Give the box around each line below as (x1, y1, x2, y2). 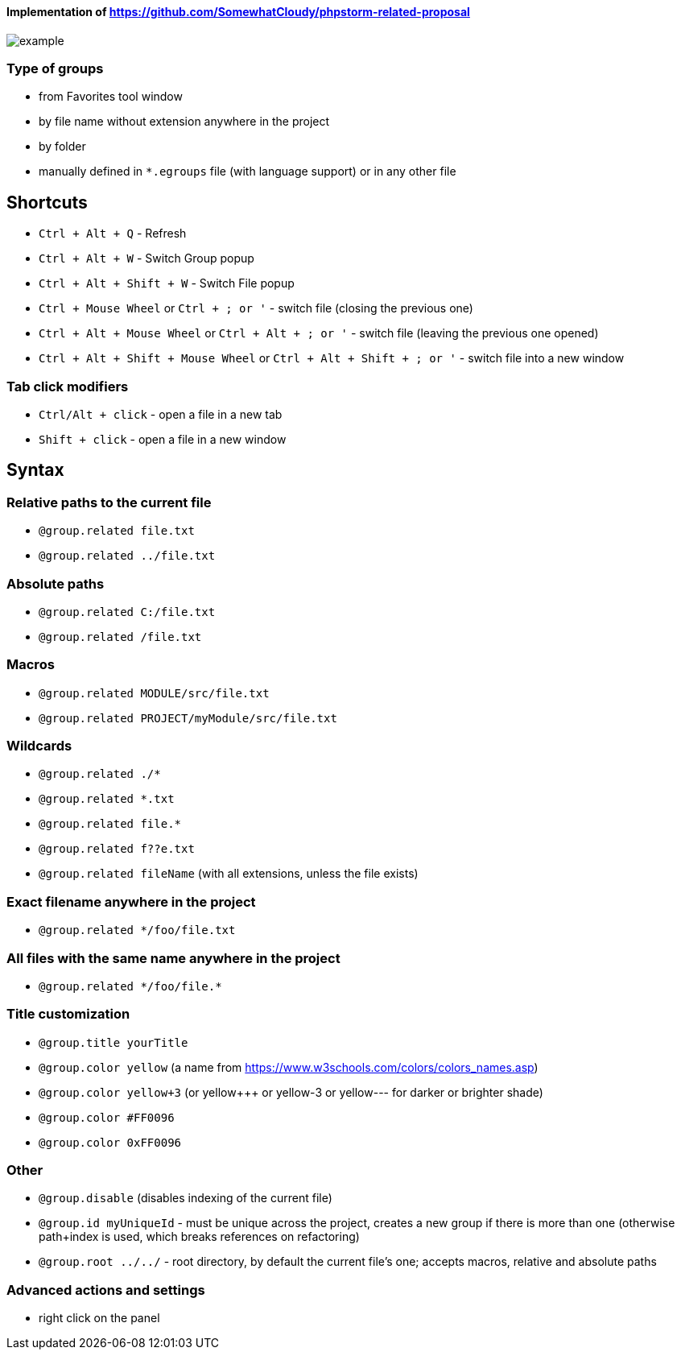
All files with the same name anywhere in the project (6, 949, 340, 966)
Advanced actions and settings (6, 1281, 205, 1298)
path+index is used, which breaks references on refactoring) (39, 1230, 360, 1244)
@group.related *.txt (39, 792, 175, 806)
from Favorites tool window (39, 89, 183, 104)
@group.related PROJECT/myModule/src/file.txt (39, 711, 337, 725)
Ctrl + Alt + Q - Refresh (39, 226, 187, 241)
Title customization (6, 1006, 130, 1023)
